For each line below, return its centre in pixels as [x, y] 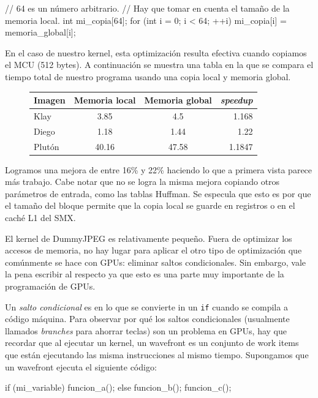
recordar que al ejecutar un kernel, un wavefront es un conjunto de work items [152, 343]
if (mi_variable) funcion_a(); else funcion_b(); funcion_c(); [118, 387]
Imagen [50, 100]
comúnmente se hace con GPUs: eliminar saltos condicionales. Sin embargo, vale [156, 262]
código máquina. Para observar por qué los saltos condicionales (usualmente [147, 319]
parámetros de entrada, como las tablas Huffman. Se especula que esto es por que [158, 193]
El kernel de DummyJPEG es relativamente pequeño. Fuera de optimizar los [149, 238]
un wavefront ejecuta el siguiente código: [81, 366]
